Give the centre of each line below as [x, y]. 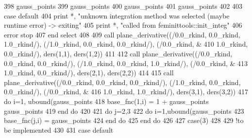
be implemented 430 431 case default [59, 129]
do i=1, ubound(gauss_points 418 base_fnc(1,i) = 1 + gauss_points [106, 101]
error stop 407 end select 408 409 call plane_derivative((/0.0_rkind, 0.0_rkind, [122, 34]
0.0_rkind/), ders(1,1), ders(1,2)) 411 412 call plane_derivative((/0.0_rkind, [118, 53]
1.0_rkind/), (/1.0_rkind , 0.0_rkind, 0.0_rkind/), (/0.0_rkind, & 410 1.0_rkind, [126, 44]
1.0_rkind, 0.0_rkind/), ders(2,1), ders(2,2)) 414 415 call [89, 73]
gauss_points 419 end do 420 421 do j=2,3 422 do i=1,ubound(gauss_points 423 [124, 111]
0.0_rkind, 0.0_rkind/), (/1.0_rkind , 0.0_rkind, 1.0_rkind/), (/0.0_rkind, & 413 [126, 63]
